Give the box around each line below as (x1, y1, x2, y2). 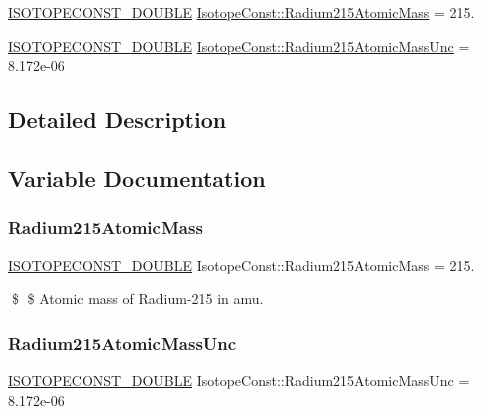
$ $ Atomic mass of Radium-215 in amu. (11, 288, 264, 309)
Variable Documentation (8, 162, 266, 193)
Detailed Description (8, 104, 227, 135)
